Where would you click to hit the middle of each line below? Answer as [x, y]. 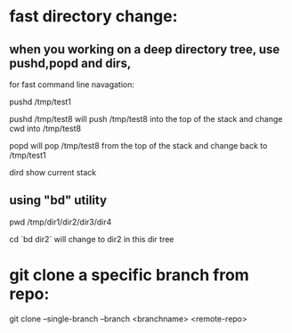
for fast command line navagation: [72, 85]
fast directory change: [93, 16]
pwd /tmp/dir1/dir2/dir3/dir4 [61, 222]
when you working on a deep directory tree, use [145, 49]
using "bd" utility [58, 201]
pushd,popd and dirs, [70, 63]
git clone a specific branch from [129, 275]
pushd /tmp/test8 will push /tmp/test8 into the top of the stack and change [146, 119]
